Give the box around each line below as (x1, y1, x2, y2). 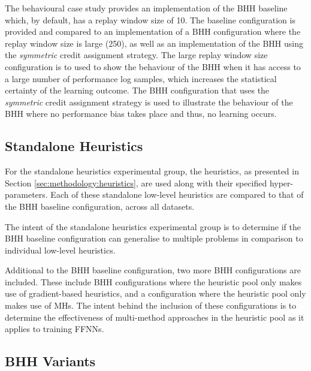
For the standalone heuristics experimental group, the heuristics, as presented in (5, 165, 299, 177)
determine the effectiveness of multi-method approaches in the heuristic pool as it (5, 310, 304, 323)
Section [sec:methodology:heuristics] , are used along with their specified (5, 176, 267, 189)
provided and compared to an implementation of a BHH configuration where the (5, 25, 301, 38)
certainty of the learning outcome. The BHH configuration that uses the (5, 84, 270, 96)
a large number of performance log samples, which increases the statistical (5, 72, 277, 85)
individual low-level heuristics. (5, 243, 116, 256)
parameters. (5, 188, 48, 201)
